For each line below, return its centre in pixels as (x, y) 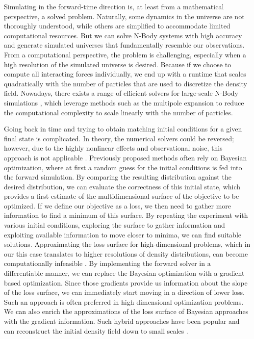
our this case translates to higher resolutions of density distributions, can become (126, 253)
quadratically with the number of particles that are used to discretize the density (126, 83)
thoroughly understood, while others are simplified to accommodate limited (117, 26)
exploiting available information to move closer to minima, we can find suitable (123, 234)
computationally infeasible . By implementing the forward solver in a (107, 263)
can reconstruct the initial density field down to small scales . (96, 330)
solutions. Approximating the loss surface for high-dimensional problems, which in (127, 244)
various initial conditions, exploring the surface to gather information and (114, 225)
